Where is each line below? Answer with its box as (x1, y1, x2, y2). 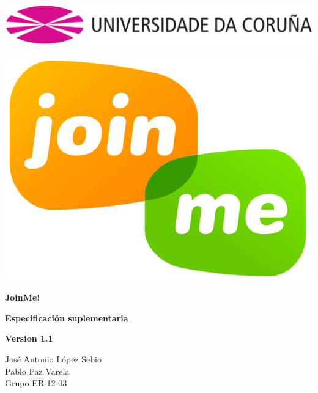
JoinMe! (5, 291, 40, 304)
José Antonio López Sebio (5, 352, 102, 365)
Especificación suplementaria (5, 311, 128, 324)
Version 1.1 (5, 332, 53, 345)
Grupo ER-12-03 (5, 376, 67, 389)
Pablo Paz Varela (5, 364, 70, 377)
